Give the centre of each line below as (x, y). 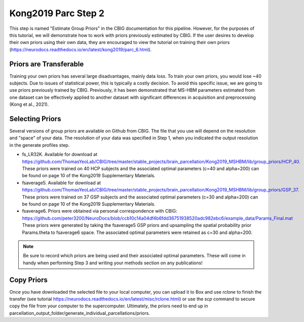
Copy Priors (29, 280)
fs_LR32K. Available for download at (60, 154)
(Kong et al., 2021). (29, 104)
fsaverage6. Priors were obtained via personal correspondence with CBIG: (100, 211)
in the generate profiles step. (40, 145)
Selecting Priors (35, 119)
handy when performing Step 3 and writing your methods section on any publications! (113, 263)
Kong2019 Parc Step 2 (57, 13)
